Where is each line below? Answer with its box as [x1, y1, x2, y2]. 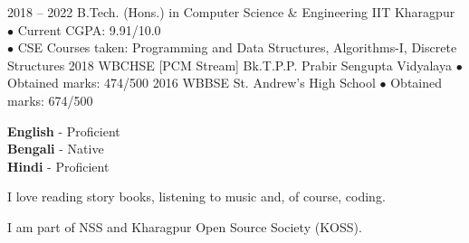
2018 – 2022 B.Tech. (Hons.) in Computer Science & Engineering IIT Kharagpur [7, 3, 455, 21]
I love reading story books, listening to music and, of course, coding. [7, 187, 386, 206]
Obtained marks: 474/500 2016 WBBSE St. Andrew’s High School [7, 73, 376, 92]
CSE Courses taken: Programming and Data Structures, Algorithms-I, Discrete [17, 38, 457, 57]
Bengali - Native [7, 139, 104, 158]
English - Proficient [7, 121, 120, 140]
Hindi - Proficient [7, 156, 110, 175]
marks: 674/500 [7, 90, 93, 109]
